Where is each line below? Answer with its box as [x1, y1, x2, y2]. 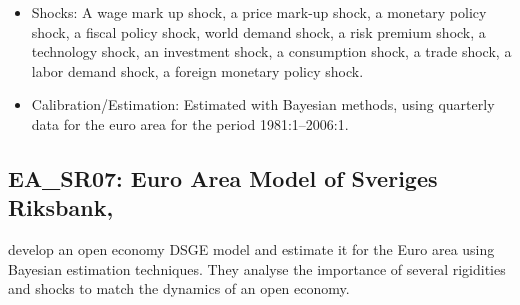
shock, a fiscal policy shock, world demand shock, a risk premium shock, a [31, 21, 486, 42]
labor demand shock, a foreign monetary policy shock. [31, 60, 364, 81]
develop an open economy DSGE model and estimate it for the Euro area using [8, 239, 495, 260]
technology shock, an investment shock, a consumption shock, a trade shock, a [31, 41, 512, 62]
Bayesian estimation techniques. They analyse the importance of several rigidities [8, 258, 506, 279]
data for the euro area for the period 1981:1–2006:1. [31, 113, 349, 134]
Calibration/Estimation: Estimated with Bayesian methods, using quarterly [31, 94, 495, 115]
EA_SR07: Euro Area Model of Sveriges [8, 162, 438, 193]
